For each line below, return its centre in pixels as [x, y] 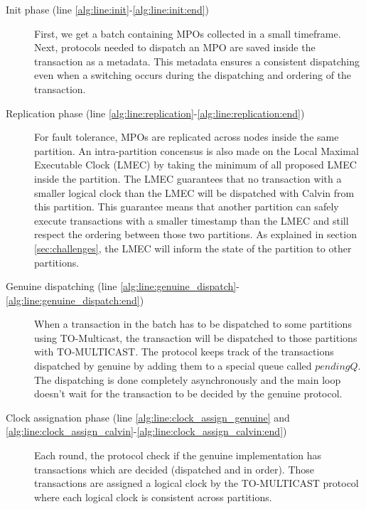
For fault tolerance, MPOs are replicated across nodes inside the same [187, 137]
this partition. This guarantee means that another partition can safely [187, 207]
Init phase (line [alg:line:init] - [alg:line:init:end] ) [108, 9]
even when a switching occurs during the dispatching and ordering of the [193, 75]
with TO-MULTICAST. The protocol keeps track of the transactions [184, 352]
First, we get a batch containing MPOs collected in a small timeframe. [188, 33]
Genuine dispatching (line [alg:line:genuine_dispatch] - [123, 286]
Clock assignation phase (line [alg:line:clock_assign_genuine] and [148, 417]
